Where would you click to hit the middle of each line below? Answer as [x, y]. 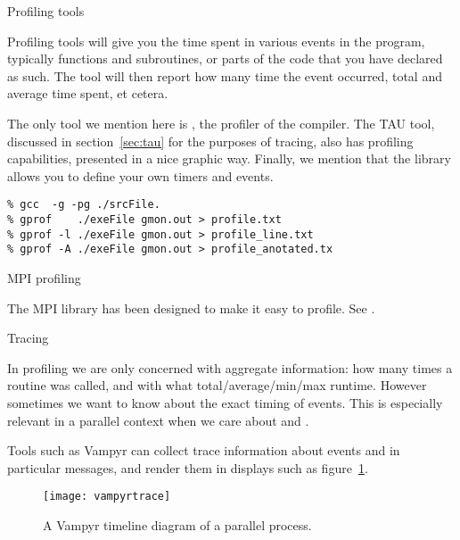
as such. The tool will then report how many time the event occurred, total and [225, 75]
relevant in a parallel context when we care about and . [158, 420]
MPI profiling [44, 277]
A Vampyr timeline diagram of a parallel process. [177, 524]
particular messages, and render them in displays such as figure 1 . [188, 467]
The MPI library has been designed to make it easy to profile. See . [191, 307]
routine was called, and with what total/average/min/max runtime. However [217, 385]
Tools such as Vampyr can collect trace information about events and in [204, 450]
